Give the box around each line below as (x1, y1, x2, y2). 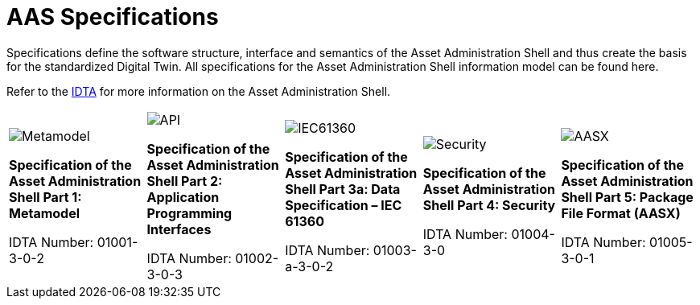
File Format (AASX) (561, 204, 681, 221)
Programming (146, 204, 233, 221)
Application (146, 188, 220, 205)
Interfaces (146, 221, 212, 237)
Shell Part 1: (9, 188, 82, 205)
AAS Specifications (6, 3, 219, 31)
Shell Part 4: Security (422, 196, 556, 213)
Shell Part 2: (146, 172, 223, 189)
